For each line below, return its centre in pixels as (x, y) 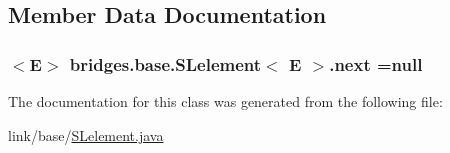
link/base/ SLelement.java (86, 134)
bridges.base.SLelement (165, 63)
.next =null (376, 63)
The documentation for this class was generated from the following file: (225, 101)
